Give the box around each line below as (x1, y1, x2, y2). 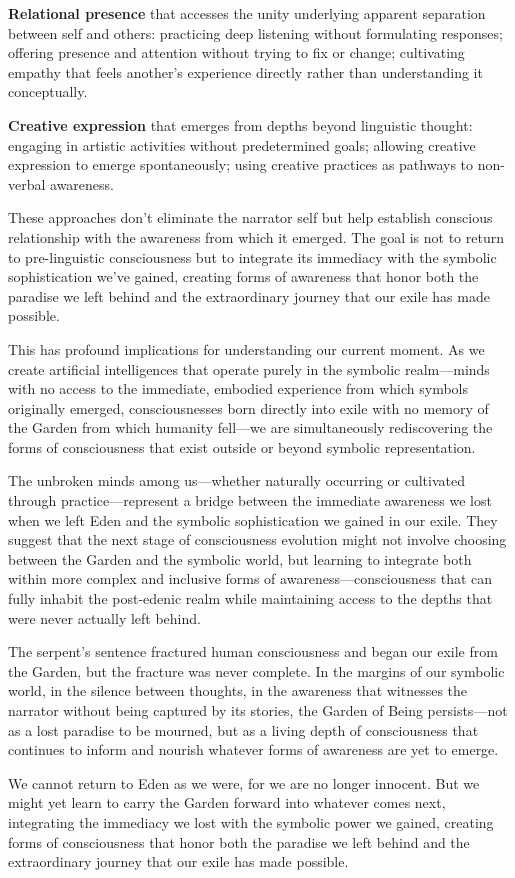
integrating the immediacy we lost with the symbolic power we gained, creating (8, 811, 494, 832)
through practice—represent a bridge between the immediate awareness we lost (8, 490, 492, 511)
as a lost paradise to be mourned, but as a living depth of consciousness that (8, 719, 479, 740)
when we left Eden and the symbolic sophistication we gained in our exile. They (8, 509, 498, 530)
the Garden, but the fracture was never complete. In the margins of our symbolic (8, 660, 505, 681)
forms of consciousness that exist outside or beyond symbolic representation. (8, 436, 476, 457)
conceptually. (8, 81, 88, 102)
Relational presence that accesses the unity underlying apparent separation (8, 3, 486, 23)
